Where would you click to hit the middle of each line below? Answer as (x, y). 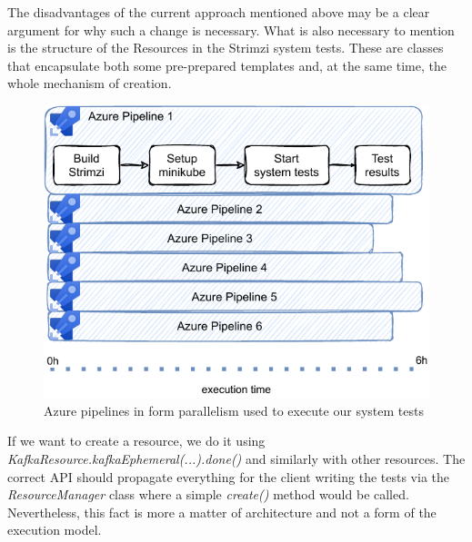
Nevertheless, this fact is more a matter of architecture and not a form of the (222, 512)
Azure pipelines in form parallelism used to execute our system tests (234, 410)
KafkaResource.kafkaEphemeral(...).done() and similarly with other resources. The (236, 459)
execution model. (55, 530)
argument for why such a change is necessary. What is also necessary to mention (231, 30)
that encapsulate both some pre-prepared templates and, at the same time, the (227, 65)
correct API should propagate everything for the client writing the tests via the (228, 476)
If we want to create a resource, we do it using (136, 441)
